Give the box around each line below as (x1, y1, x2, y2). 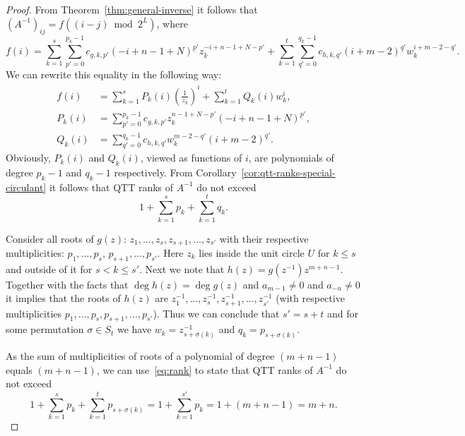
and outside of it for (6, 261, 93, 276)
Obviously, (6, 150, 51, 165)
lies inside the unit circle (199, 246, 305, 260)
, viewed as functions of (140, 150, 242, 165)
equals (6, 362, 33, 377)
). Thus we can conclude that (153, 305, 280, 320)
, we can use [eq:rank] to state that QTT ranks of (96, 362, 313, 377)
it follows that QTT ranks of (49, 179, 174, 194)
